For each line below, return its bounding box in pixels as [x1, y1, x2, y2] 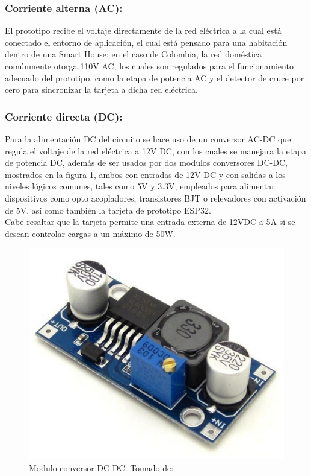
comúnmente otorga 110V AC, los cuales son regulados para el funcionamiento [5, 60, 294, 72]
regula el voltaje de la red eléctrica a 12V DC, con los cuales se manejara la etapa [5, 144, 307, 157]
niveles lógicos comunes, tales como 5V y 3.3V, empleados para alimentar [5, 180, 275, 192]
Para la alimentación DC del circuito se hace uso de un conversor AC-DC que [5, 133, 291, 145]
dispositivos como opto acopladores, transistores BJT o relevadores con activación [5, 191, 306, 204]
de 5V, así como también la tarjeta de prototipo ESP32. [5, 203, 211, 216]
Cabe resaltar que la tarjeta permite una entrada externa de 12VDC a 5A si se [5, 215, 295, 228]
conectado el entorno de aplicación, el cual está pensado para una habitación [5, 36, 288, 48]
